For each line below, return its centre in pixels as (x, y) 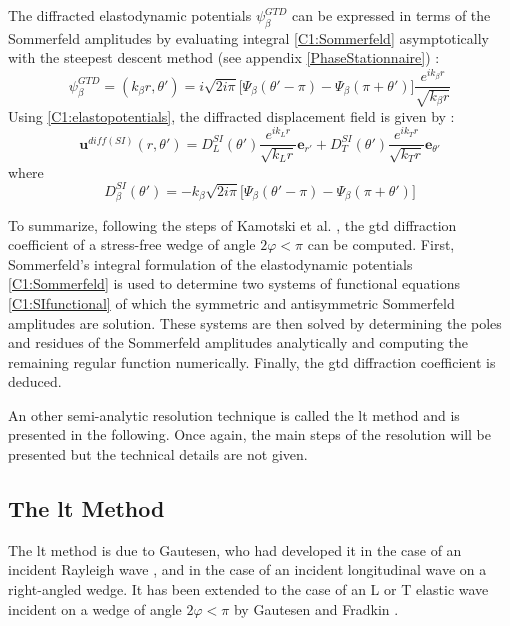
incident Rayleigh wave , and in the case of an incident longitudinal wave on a (247, 569)
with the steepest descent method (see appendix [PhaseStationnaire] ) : (224, 57)
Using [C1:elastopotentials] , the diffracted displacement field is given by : (231, 115)
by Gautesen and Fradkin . (316, 608)
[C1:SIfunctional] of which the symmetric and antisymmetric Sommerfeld (231, 302)
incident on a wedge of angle (95, 608)
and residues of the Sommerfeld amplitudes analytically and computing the (238, 342)
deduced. (35, 381)
